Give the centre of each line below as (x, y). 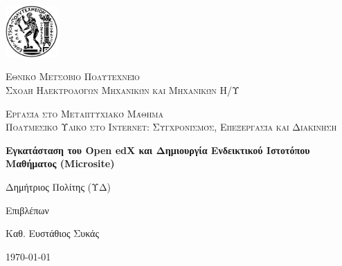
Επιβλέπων (27, 210)
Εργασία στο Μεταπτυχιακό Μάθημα (84, 113)
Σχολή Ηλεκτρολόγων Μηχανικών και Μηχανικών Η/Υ (123, 90)
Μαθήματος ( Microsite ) (60, 163)
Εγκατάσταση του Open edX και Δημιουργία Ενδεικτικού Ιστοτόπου (158, 150)
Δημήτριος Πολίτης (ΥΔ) (58, 186)
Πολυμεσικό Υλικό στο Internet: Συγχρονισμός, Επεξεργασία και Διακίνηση (171, 127)
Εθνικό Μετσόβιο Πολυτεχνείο (73, 76)
